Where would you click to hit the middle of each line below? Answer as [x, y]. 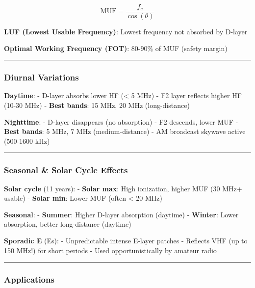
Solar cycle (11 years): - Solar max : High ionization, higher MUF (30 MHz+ [123, 188]
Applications [29, 279]
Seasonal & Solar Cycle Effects [66, 170]
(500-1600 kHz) [27, 141]
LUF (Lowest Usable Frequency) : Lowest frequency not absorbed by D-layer [126, 32]
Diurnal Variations [41, 77]
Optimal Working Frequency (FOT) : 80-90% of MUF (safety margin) [116, 48]
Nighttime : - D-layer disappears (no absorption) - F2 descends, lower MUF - [121, 121]
